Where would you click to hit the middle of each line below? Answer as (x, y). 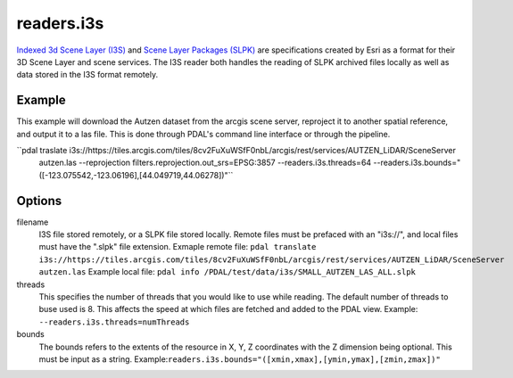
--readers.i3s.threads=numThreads (114, 322)
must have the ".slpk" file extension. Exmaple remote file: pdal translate (178, 247)
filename (33, 222)
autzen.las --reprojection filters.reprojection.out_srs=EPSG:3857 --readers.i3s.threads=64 (205, 163)
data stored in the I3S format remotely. (87, 75)
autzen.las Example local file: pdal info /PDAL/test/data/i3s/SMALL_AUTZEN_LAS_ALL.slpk (228, 272)
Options (39, 201)
